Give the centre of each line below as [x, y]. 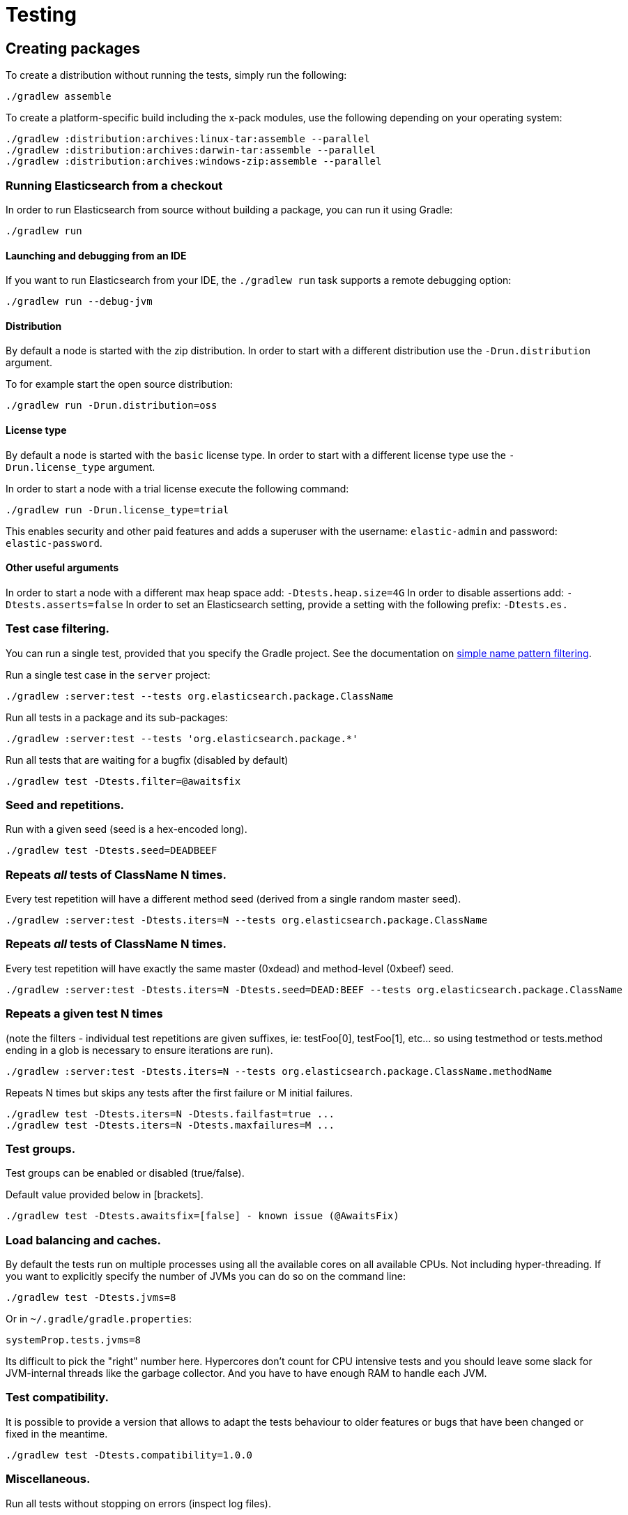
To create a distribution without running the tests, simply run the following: [176, 75]
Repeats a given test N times [84, 1014]
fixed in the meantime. [57, 1433]
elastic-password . [54, 543]
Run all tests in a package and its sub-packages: [117, 717]
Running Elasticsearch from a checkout [114, 185]
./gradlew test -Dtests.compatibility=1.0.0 [129, 1455]
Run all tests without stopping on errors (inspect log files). [138, 1503]
